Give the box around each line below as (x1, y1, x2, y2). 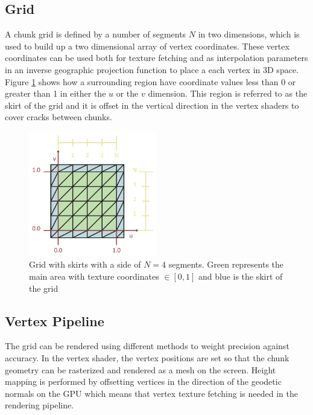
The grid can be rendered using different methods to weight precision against (5, 339, 289, 352)
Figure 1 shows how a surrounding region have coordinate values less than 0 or (5, 75, 296, 88)
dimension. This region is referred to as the (148, 87, 308, 100)
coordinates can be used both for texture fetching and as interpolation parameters (5, 51, 308, 64)
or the (116, 87, 139, 100)
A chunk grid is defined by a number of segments (5, 28, 186, 40)
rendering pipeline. (5, 399, 74, 411)
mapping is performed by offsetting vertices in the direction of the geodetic (5, 375, 282, 388)
